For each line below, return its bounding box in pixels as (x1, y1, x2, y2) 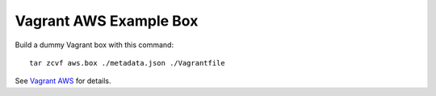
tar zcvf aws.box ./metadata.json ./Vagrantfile (29, 58, 225, 67)
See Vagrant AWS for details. (15, 76, 111, 86)
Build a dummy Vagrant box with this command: (15, 40, 174, 50)
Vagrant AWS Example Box (15, 12, 199, 30)
